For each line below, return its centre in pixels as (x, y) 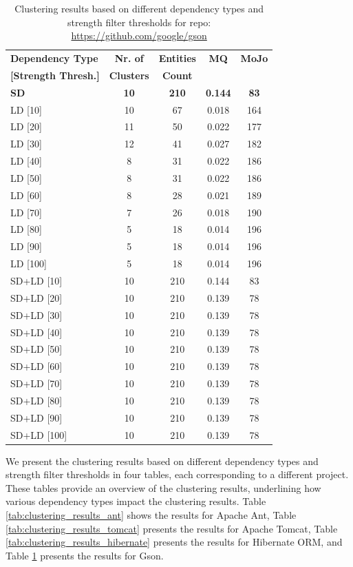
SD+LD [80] (36, 400)
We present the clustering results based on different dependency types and (162, 461)
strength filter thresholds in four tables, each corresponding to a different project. (177, 474)
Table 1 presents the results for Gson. (85, 555)
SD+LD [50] (36, 349)
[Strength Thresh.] (55, 75)
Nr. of (129, 58)
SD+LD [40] (36, 332)
